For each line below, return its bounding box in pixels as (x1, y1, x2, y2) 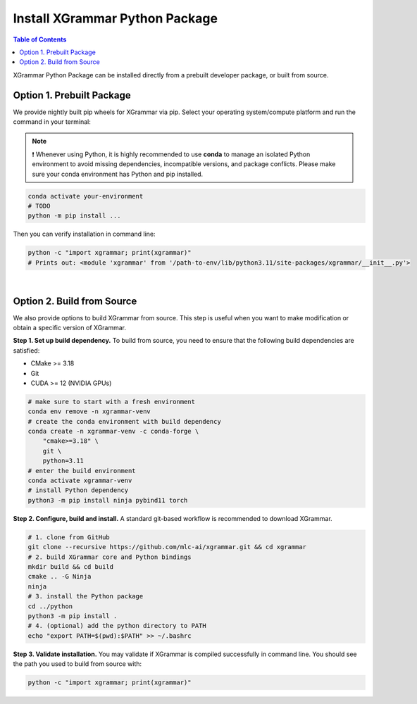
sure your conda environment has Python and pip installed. (32, 170, 204, 178)
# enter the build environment (27, 467, 137, 474)
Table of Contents (13, 35, 67, 44)
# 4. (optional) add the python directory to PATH (27, 622, 207, 630)
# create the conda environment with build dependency (27, 417, 221, 425)
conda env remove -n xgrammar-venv (27, 408, 151, 415)
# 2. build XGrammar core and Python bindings (27, 553, 192, 561)
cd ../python (27, 602, 73, 610)
